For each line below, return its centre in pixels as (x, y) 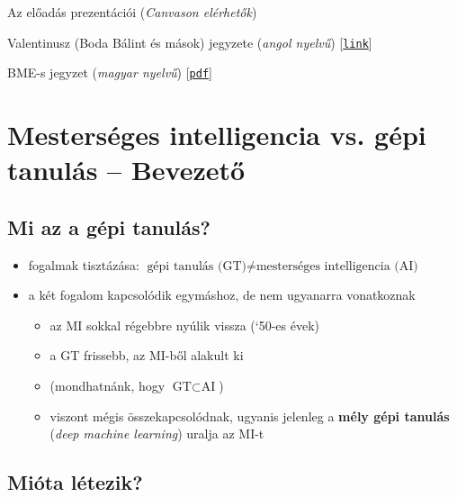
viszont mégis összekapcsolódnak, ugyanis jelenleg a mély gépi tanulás (250, 416)
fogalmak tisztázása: (84, 264)
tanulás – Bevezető (126, 170)
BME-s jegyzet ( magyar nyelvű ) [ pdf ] (110, 72)
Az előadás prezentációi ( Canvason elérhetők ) (132, 12)
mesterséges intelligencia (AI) (337, 266)
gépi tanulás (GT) (197, 266)
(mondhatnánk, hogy (108, 386)
